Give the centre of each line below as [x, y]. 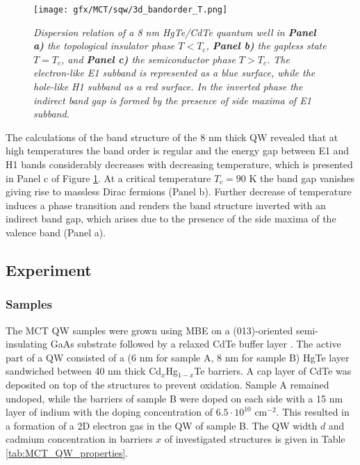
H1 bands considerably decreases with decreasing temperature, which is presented [179, 164]
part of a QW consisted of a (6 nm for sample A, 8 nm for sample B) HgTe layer [178, 357]
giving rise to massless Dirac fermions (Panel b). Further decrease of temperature [179, 191]
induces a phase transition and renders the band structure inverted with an [166, 205]
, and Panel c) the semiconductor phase [148, 59]
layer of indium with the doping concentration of [109, 412]
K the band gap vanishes [302, 178]
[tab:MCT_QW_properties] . [67, 452]
